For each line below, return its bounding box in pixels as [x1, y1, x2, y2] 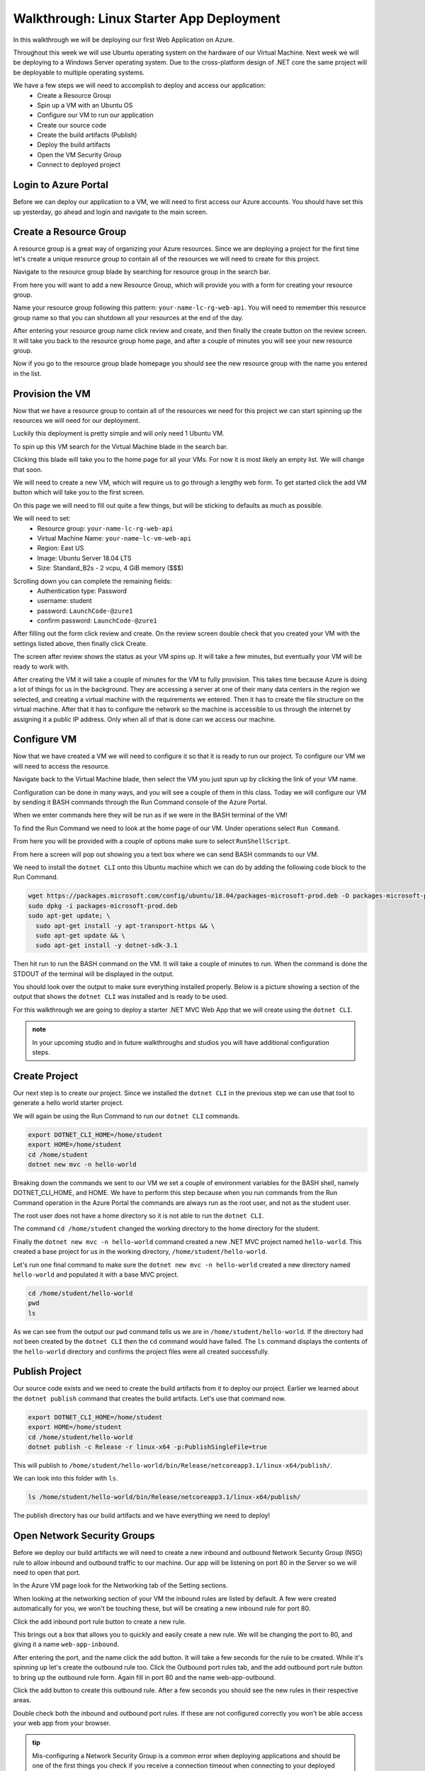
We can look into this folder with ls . [13, 1474, 118, 1483]
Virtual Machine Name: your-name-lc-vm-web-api [37, 533, 191, 542]
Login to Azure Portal [13, 179, 109, 191]
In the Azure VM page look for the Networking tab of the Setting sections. [13, 1581, 228, 1590]
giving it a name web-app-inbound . [13, 1640, 120, 1648]
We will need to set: [13, 514, 71, 523]
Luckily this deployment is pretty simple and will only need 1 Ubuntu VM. [13, 429, 225, 438]
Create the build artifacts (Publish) [37, 131, 137, 140]
